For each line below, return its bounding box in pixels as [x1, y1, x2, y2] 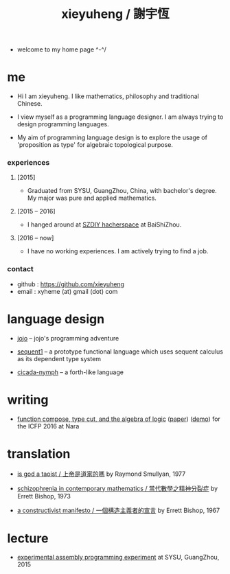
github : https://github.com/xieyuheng [16, 279, 125, 288]
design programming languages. [16, 120, 109, 128]
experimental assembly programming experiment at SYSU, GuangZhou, [16, 553, 220, 562]
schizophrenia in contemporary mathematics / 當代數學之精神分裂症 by [16, 484, 218, 492]
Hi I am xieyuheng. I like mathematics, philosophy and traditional [16, 92, 199, 100]
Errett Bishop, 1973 [16, 492, 71, 500]
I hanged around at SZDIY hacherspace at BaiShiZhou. [27, 220, 182, 229]
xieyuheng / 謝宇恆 [61, 6, 170, 22]
